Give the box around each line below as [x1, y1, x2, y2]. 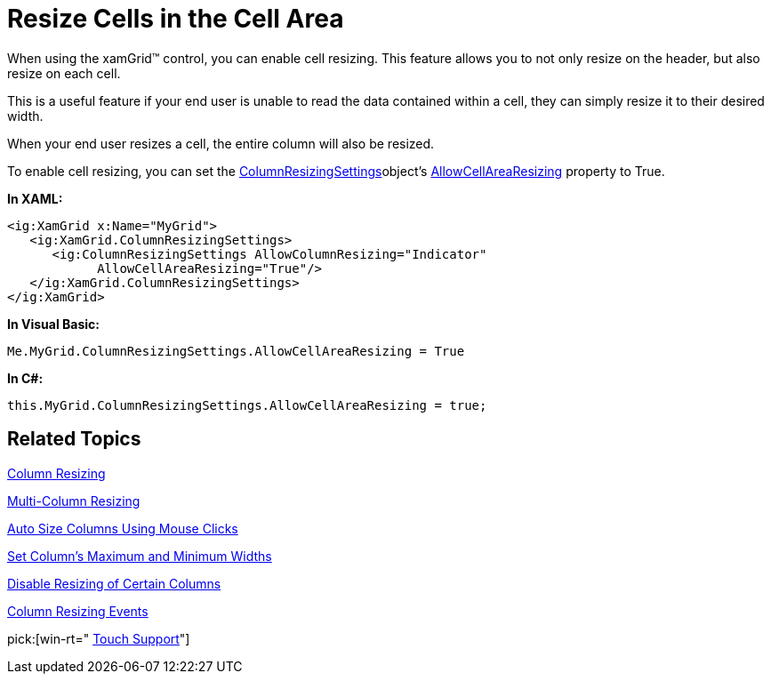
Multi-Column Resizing [7, 493, 141, 509]
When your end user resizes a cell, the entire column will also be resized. [7, 135, 435, 151]
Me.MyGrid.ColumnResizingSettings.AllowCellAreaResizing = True [7, 343, 465, 358]
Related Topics [7, 428, 141, 451]
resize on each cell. [7, 65, 121, 81]
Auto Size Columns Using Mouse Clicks [7, 520, 238, 536]
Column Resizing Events [7, 603, 149, 619]
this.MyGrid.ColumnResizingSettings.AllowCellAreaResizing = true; [7, 397, 487, 413]
